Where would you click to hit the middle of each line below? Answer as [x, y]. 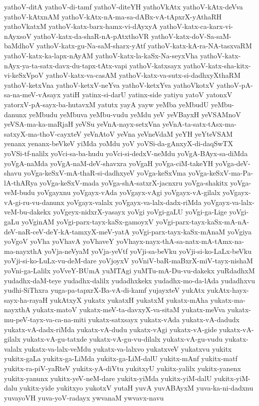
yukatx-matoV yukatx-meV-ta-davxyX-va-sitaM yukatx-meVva [129, 309]
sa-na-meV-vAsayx [32, 95]
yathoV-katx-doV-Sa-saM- [191, 36]
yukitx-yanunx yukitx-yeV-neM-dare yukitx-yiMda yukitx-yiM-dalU [108, 378]
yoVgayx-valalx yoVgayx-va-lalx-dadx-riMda [134, 202]
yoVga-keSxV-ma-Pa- [221, 173]
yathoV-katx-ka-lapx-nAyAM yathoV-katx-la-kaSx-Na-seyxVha [101, 55]
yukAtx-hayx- [228, 290]
